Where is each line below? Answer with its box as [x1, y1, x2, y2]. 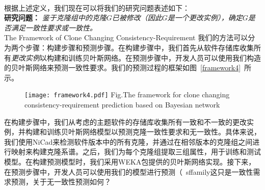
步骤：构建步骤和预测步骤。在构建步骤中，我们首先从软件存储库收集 [25, 42, 254, 52]
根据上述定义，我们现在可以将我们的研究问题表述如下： [4, 2, 190, 13]
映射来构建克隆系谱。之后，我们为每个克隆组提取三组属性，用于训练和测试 [11, 146, 261, 157]
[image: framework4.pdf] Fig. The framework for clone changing [24, 89, 230, 100]
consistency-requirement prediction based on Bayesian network [24, 99, 220, 110]
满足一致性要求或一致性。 [11, 22, 97, 33]
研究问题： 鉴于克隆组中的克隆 [4, 12, 107, 23]
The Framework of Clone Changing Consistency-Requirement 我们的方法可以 [4, 32, 248, 43]
